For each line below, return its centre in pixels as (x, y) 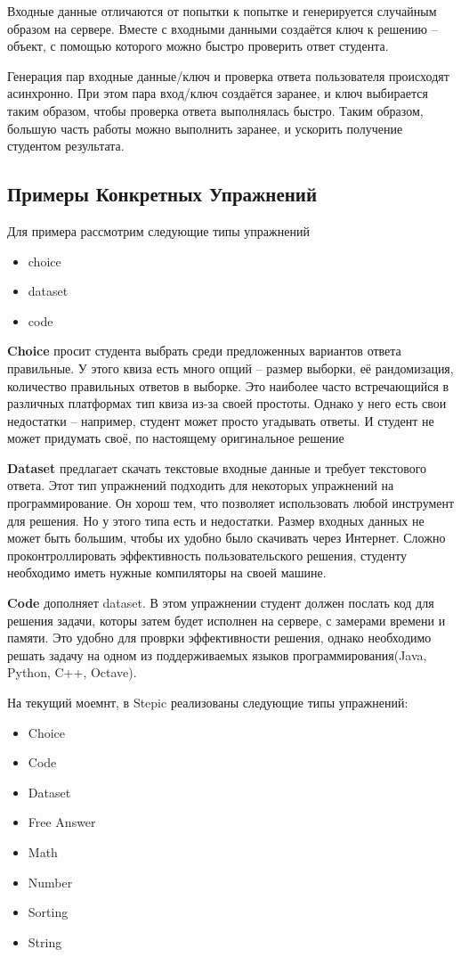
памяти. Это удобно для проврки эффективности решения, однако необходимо (219, 638)
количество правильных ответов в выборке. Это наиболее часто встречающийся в (228, 385)
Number (50, 882)
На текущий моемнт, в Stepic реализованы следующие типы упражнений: (208, 703)
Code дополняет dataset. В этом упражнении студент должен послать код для (221, 603)
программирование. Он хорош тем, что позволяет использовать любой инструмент (231, 503)
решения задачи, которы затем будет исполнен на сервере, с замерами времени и (226, 620)
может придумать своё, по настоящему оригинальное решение (176, 438)
